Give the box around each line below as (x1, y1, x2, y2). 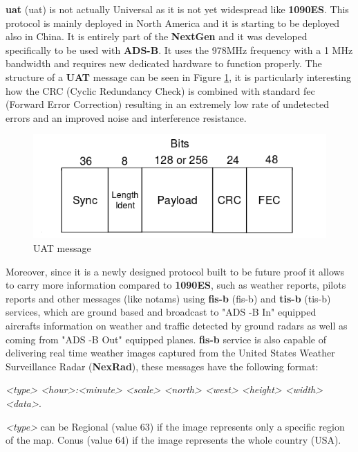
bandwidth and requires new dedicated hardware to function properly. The (6, 56, 322, 71)
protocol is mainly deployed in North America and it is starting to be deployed (6, 15, 340, 30)
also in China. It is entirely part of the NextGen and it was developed (6, 29, 308, 44)
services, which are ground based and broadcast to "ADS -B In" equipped (6, 305, 317, 319)
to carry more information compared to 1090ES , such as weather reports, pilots (6, 278, 346, 292)
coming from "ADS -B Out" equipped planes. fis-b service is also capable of (6, 332, 326, 346)
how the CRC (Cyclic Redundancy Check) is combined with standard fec (6, 83, 315, 98)
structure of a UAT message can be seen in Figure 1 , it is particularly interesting (6, 69, 352, 84)
